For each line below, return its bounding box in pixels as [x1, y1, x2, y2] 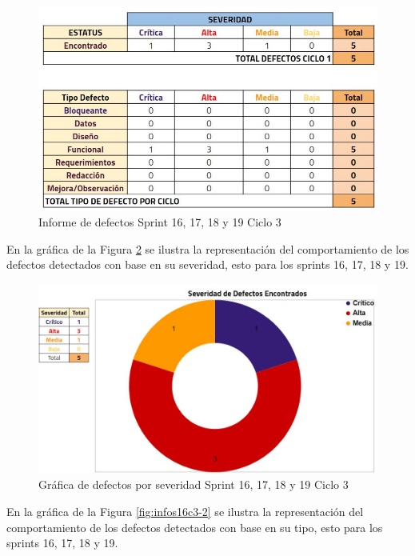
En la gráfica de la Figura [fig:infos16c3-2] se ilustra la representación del [6, 503, 364, 520]
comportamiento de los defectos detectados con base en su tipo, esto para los [6, 518, 383, 535]
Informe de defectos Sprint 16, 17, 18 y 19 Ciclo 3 [38, 214, 281, 230]
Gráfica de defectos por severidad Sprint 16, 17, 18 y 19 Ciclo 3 [38, 476, 349, 493]
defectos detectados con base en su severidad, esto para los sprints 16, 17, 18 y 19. [6, 256, 409, 273]
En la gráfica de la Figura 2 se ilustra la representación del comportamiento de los [6, 240, 409, 257]
